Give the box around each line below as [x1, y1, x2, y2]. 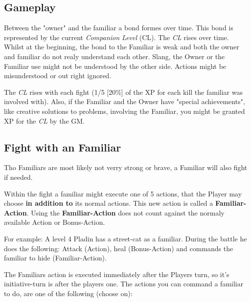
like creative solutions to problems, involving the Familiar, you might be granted [4, 106, 245, 116]
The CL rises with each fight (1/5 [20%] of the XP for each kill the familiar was [4, 86, 243, 97]
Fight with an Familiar [4, 139, 121, 154]
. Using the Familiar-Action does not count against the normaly [26, 207, 225, 217]
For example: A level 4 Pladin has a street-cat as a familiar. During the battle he [4, 233, 247, 243]
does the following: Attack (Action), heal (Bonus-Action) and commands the [4, 243, 233, 253]
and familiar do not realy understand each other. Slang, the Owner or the [4, 51, 225, 61]
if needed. [4, 172, 33, 182]
